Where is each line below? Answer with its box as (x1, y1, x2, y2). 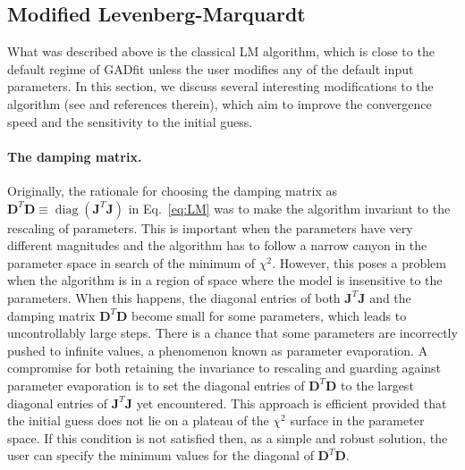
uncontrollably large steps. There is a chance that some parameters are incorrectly (7, 323, 458, 342)
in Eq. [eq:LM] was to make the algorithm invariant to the (128, 198, 451, 217)
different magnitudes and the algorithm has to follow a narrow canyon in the (7, 236, 427, 255)
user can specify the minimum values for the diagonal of (7, 446, 314, 465)
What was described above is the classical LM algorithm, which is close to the (7, 42, 435, 61)
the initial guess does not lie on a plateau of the (7, 411, 269, 430)
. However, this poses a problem (272, 253, 446, 272)
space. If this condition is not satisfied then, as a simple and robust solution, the (7, 428, 448, 447)
